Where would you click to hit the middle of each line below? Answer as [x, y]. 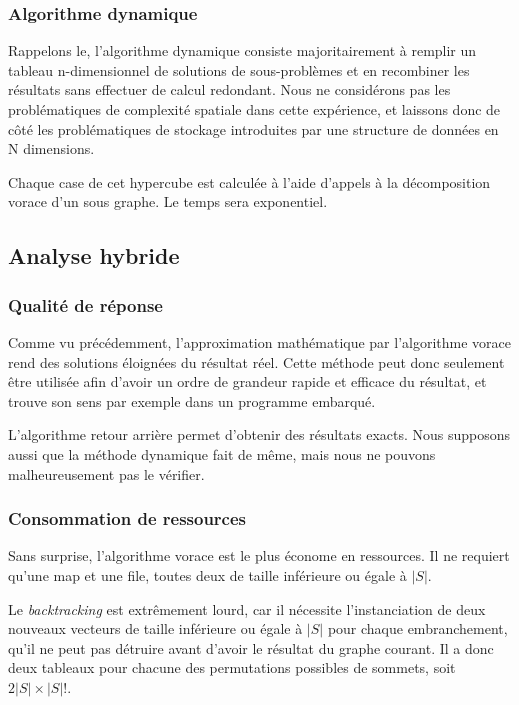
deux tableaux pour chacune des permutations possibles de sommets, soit [232, 667]
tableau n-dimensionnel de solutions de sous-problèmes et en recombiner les [239, 69]
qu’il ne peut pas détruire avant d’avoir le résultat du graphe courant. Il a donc [251, 647]
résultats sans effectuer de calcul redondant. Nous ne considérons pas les [229, 89]
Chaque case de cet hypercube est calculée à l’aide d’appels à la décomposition [249, 181]
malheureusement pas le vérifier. [106, 473]
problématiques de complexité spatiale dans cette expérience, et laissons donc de [254, 109]
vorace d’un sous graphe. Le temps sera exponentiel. [168, 201]
